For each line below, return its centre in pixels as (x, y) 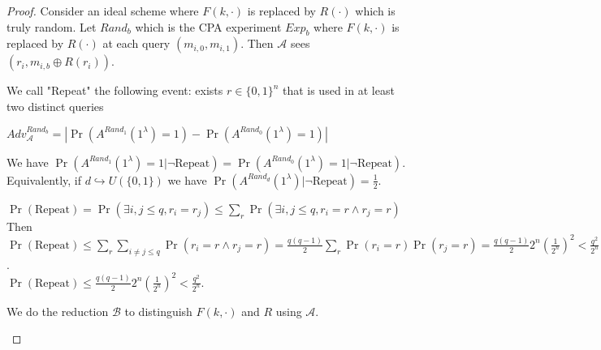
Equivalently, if (44, 179)
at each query (136, 43)
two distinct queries (55, 106)
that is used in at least (338, 90)
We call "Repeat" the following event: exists (115, 90)
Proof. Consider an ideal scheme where (103, 11)
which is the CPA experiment (208, 26)
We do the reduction (58, 311)
